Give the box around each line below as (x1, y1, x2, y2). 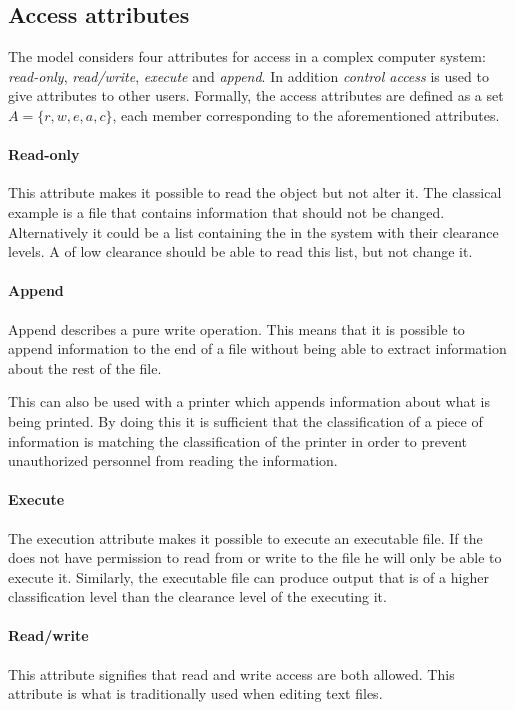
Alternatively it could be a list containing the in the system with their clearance (8, 221, 499, 242)
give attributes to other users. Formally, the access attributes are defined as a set (8, 85, 504, 106)
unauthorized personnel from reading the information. (8, 450, 338, 471)
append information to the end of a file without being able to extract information (8, 338, 507, 359)
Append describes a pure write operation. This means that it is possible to (8, 318, 465, 339)
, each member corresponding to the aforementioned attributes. (112, 104, 500, 125)
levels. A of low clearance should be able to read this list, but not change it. (8, 241, 473, 262)
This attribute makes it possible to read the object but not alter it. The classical (8, 182, 502, 203)
